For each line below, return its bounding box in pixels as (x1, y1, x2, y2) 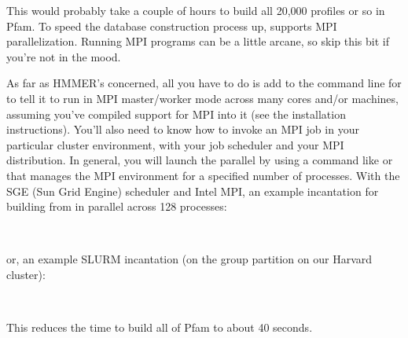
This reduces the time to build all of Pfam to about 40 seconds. (6, 319, 313, 336)
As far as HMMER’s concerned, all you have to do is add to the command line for (6, 75, 402, 91)
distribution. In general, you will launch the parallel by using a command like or (6, 152, 393, 168)
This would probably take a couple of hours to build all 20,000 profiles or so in (6, 2, 385, 18)
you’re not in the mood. (6, 48, 121, 64)
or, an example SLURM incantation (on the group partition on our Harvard (6, 251, 373, 267)
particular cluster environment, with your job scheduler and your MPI (6, 136, 344, 152)
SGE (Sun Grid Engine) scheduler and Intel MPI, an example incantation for (6, 182, 379, 199)
